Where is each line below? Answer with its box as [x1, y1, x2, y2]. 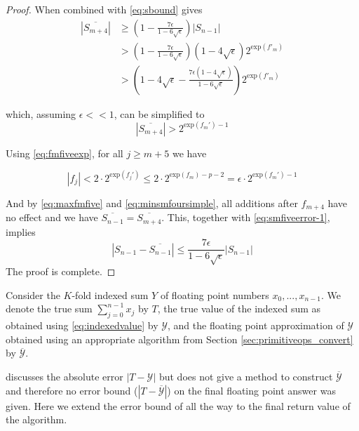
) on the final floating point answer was [167, 383, 336, 397]
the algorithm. [6, 412, 67, 427]
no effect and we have [6, 210, 98, 225]
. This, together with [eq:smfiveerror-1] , [161, 210, 330, 225]
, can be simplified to [114, 106, 205, 121]
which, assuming [6, 106, 76, 121]
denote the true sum [6, 301, 93, 316]
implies [6, 224, 36, 239]
